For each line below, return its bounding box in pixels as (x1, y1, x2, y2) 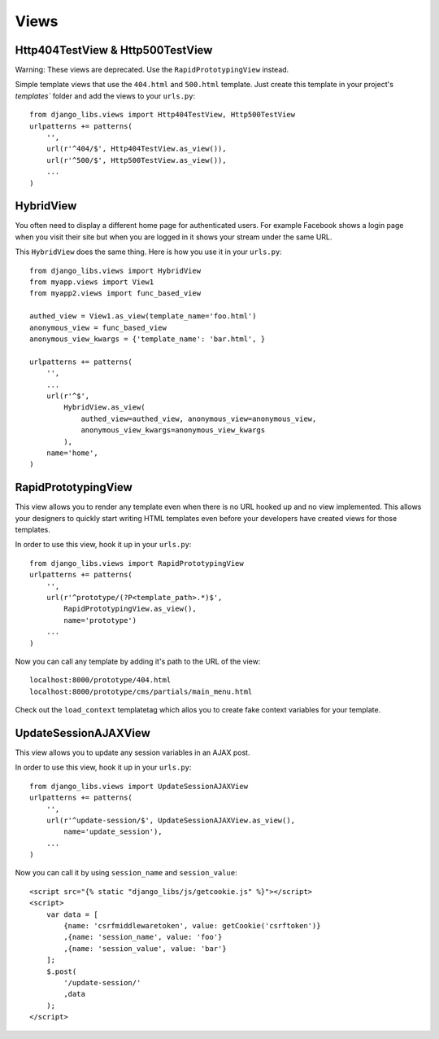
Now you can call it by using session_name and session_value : (15, 868, 237, 878)
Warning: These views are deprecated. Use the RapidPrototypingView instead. (15, 65, 289, 75)
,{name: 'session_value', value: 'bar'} (63, 944, 227, 953)
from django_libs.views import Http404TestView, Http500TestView (29, 110, 296, 120)
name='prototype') (63, 616, 137, 625)
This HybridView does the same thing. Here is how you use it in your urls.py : (15, 247, 282, 256)
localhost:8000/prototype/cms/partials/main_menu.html (29, 686, 253, 696)
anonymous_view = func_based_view (29, 322, 167, 332)
